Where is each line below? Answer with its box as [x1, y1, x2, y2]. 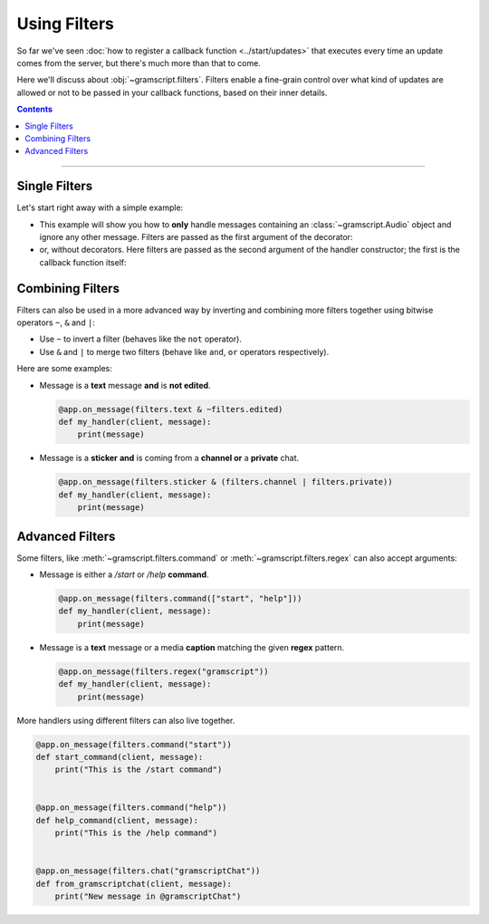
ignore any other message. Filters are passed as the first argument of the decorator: [39, 231, 353, 242]
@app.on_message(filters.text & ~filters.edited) [58, 404, 283, 414]
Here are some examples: [16, 363, 113, 374]
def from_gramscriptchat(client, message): [35, 879, 233, 889]
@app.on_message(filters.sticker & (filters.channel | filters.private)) [58, 476, 393, 487]
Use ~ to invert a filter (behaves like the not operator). [39, 333, 242, 344]
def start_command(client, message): [35, 752, 204, 762]
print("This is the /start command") [54, 765, 223, 775]
